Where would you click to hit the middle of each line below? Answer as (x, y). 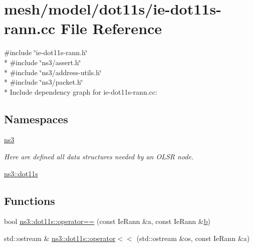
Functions (30, 200)
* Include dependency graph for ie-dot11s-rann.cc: (81, 91)
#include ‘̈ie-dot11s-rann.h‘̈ (46, 52)
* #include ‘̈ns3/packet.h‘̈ (44, 82)
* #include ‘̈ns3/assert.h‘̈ (43, 62)
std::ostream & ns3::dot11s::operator (60, 238)
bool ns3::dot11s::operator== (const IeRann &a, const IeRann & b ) (107, 221)
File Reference (111, 28)
